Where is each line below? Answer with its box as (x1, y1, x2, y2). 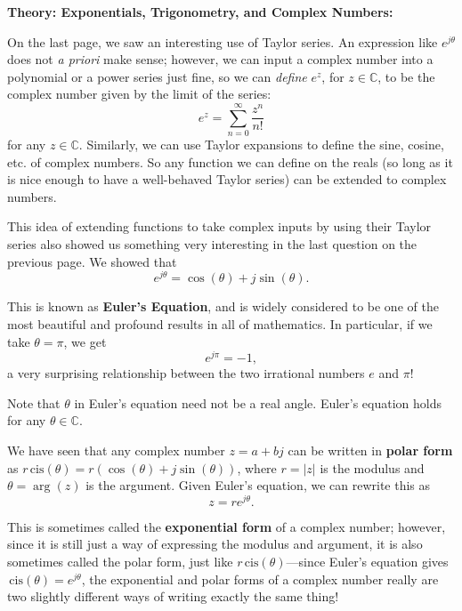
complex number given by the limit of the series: (7, 84, 272, 103)
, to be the (377, 67, 435, 85)
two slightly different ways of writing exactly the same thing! (7, 587, 339, 606)
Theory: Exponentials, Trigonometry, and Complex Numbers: (7, 3, 393, 20)
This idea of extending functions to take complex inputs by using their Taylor (7, 217, 432, 236)
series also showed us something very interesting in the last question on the (7, 235, 417, 253)
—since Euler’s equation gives (286, 552, 449, 571)
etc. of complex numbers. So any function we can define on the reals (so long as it (7, 152, 453, 171)
